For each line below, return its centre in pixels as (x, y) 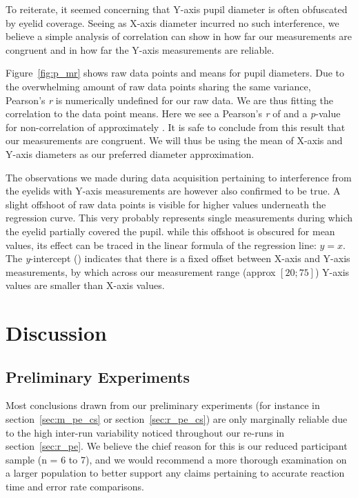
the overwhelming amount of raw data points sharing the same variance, (158, 86)
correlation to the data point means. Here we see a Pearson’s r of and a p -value (173, 113)
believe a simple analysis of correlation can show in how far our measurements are (179, 36)
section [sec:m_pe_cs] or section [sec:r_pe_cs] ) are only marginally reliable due (177, 419)
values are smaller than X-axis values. (85, 285)
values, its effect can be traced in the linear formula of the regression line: (161, 245)
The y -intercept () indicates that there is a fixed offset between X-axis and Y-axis (178, 258)
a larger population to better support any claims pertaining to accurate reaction (175, 473)
